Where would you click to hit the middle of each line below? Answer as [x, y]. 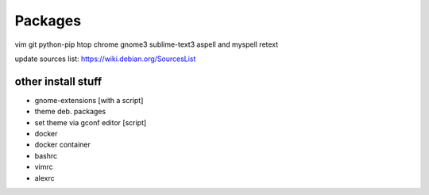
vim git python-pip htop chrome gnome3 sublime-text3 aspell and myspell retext [147, 44]
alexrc [44, 178]
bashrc [46, 155]
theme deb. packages [70, 112]
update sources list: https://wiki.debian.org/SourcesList [105, 59]
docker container [62, 145]
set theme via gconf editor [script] [91, 122]
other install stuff [58, 81]
